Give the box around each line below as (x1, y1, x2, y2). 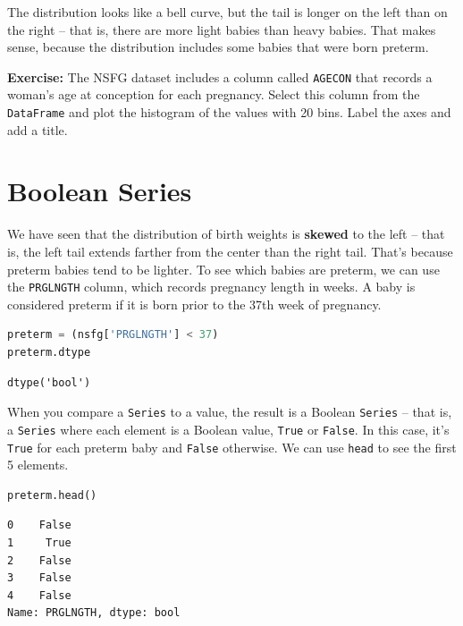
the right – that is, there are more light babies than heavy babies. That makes (7, 20, 436, 38)
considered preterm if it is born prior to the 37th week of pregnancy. (7, 294, 382, 313)
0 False (7, 519, 72, 532)
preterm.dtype (7, 346, 91, 360)
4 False (7, 588, 72, 602)
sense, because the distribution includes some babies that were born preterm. (7, 38, 429, 56)
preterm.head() (7, 488, 97, 502)
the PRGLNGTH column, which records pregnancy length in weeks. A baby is (7, 277, 416, 296)
